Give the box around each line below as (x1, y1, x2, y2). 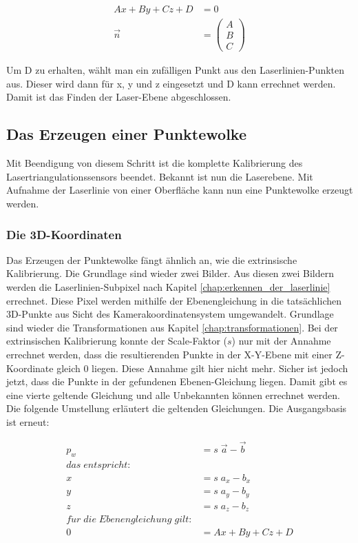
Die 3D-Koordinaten (6, 225, 122, 243)
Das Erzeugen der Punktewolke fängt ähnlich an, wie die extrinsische (6, 252, 297, 267)
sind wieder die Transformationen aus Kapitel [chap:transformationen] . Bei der (6, 320, 338, 334)
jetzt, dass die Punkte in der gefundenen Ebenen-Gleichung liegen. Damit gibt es (6, 374, 348, 389)
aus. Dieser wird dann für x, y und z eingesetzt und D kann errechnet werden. (6, 76, 336, 90)
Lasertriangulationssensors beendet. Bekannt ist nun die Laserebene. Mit (6, 169, 313, 183)
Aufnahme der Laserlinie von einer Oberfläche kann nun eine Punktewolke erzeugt (6, 183, 353, 197)
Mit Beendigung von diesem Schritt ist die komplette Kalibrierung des (6, 156, 303, 170)
